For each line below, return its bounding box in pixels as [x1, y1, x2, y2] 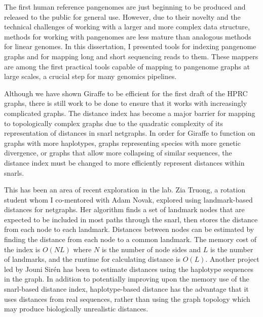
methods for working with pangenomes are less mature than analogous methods [4, 31, 251, 42]
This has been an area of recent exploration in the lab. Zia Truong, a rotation [4, 184, 245, 195]
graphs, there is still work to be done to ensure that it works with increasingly [4, 98, 247, 108]
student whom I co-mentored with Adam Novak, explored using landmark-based [4, 194, 253, 205]
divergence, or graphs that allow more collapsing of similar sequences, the [4, 147, 232, 158]
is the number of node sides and [101, 244, 201, 254]
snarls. [4, 167, 24, 178]
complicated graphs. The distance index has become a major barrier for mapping [4, 107, 255, 118]
